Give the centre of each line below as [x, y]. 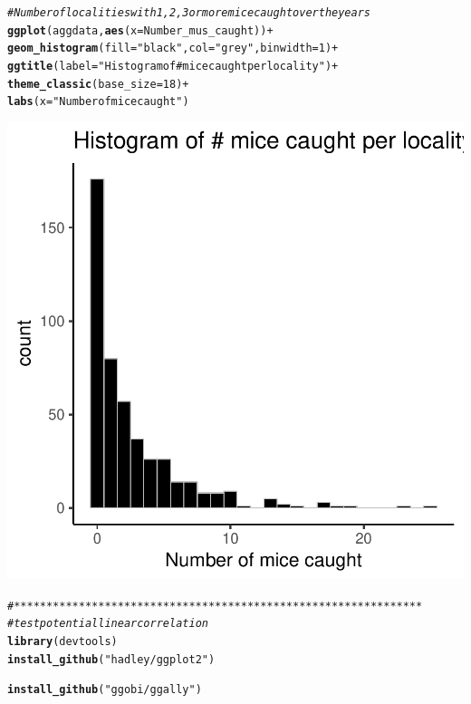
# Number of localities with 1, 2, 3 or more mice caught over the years [189, 13]
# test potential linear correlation [108, 624]
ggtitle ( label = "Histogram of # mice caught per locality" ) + [173, 66]
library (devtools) [62, 641]
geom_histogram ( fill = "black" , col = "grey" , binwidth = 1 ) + [173, 48]
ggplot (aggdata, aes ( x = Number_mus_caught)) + [140, 30]
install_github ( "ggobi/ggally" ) [105, 690]
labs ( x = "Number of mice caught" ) [98, 102]
